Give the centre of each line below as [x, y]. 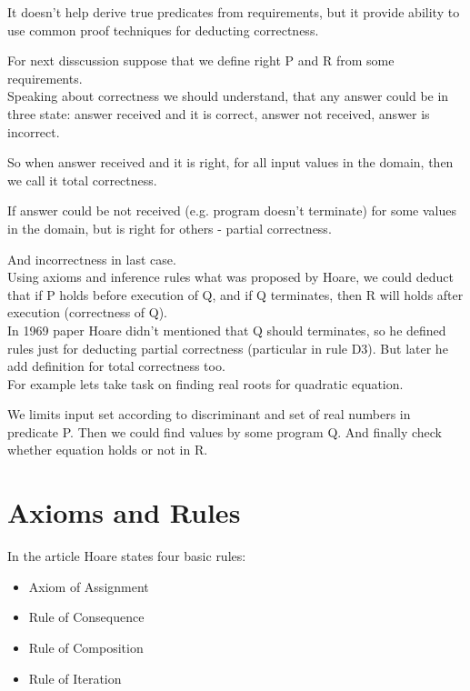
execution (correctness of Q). [87, 312]
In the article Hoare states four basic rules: [127, 556]
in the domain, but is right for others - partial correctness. [170, 228]
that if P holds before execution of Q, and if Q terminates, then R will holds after [235, 294]
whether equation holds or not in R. [108, 450]
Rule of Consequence [86, 617]
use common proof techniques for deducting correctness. [163, 30]
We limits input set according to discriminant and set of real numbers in [209, 414]
